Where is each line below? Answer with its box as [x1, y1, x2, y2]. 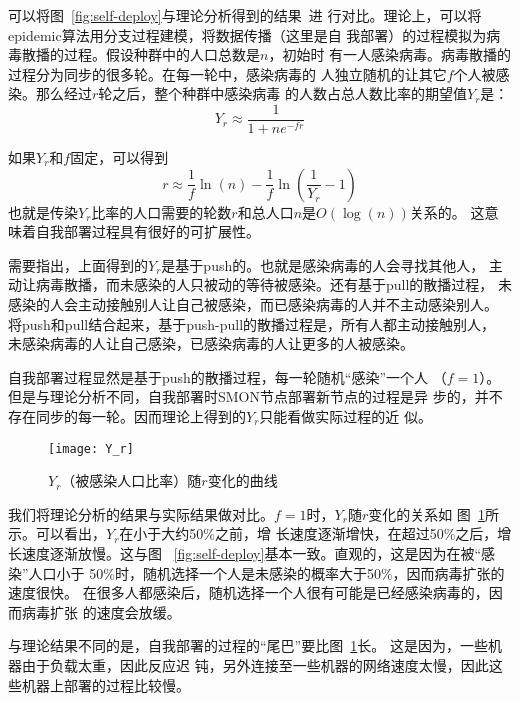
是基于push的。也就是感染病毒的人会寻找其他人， [161, 254, 485, 275]
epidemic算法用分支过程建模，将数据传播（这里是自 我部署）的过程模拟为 [8, 24, 487, 45]
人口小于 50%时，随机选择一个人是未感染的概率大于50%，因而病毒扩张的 [28, 562, 505, 583]
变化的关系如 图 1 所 [368, 503, 499, 524]
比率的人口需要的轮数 [91, 201, 232, 222]
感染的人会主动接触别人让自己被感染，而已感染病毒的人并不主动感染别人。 [8, 294, 498, 314]
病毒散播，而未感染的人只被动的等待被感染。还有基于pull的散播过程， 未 [35, 274, 513, 295]
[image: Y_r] [48, 441, 134, 456]
